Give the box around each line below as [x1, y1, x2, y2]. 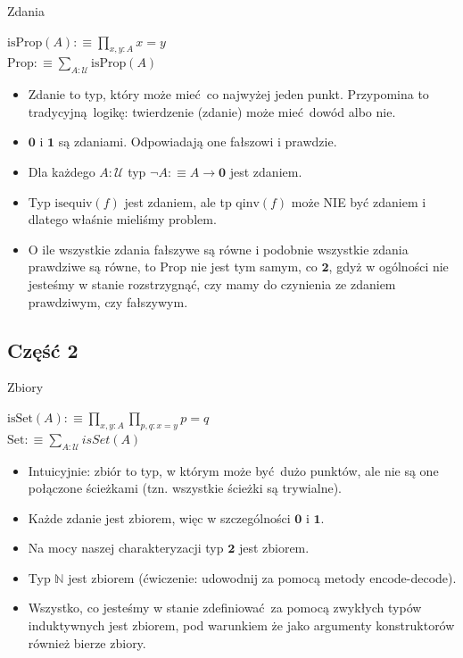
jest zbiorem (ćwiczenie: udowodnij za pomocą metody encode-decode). [68, 568, 457, 587]
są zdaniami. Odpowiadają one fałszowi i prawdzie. [58, 132, 337, 151]
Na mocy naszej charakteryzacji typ [28, 538, 224, 557]
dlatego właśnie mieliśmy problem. [28, 210, 217, 229]
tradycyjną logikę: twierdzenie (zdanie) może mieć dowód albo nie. [28, 102, 396, 121]
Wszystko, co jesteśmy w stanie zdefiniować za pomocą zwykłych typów [28, 598, 422, 617]
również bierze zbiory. [28, 633, 146, 652]
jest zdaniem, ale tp [124, 192, 232, 211]
